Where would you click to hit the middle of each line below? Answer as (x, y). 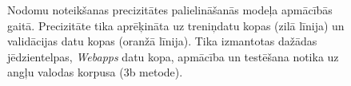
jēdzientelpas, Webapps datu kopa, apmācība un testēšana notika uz (173, 56)
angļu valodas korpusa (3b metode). (95, 72)
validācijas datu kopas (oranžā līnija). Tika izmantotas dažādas (162, 41)
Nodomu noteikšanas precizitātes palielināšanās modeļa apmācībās (170, 10)
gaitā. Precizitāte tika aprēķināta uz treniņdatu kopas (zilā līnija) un (176, 25)
